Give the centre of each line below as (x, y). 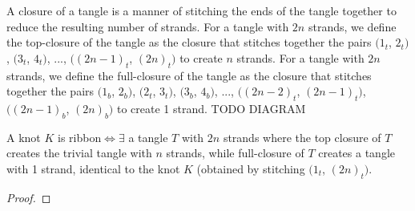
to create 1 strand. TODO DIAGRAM (211, 108)
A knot (24, 137)
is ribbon (80, 137)
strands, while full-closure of (235, 153)
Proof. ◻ (29, 197)
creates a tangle (357, 153)
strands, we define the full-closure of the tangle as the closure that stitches (189, 75)
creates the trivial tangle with (79, 153)
